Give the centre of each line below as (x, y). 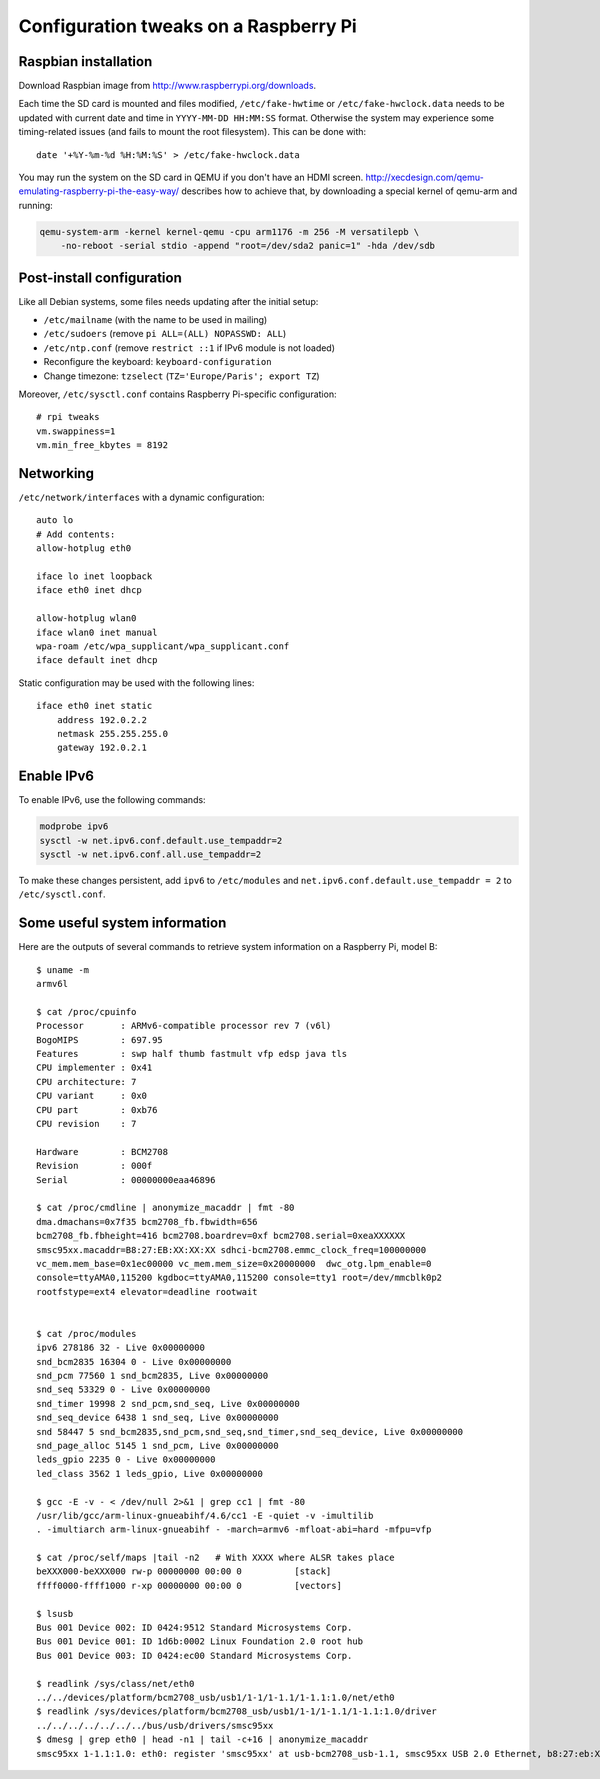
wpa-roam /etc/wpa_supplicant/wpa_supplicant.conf (163, 646)
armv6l (52, 984)
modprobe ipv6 (74, 826)
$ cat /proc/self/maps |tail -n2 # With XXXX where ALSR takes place (215, 1558)
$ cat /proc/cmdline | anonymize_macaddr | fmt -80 (165, 1208)
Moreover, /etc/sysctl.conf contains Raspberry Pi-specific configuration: (177, 394)
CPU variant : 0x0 (92, 1096)
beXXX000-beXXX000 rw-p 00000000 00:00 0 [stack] (184, 1571)
